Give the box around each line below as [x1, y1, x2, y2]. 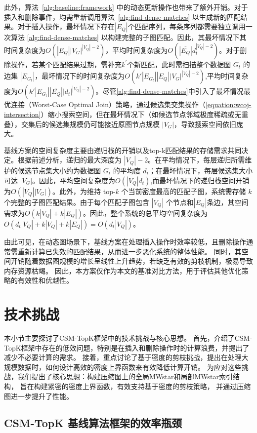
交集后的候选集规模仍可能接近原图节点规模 [21, 118, 160, 129]
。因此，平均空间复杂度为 [32, 175, 116, 185]
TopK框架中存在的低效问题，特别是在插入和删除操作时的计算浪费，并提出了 [4, 342, 250, 353]
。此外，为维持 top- [52, 186, 116, 196]
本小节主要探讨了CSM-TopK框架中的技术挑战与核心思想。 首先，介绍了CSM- [4, 333, 253, 343]
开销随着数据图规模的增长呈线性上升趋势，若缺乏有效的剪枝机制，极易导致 [10, 256, 253, 266]
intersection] [4, 109, 41, 119]
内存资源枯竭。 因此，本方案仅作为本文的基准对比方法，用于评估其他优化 [4, 265, 242, 276]
